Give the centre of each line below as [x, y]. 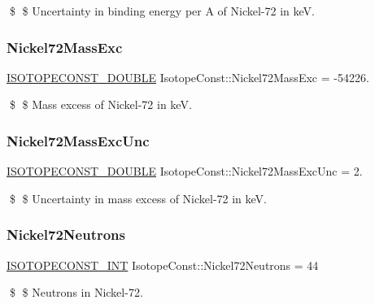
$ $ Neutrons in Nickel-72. [76, 292]
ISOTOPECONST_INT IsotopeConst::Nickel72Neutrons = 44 [163, 265]
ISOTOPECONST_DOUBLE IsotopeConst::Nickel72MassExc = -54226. [188, 77]
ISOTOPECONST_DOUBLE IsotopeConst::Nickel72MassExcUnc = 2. [185, 171]
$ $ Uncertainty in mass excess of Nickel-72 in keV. [138, 198]
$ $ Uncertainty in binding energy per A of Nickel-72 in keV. [162, 11]
